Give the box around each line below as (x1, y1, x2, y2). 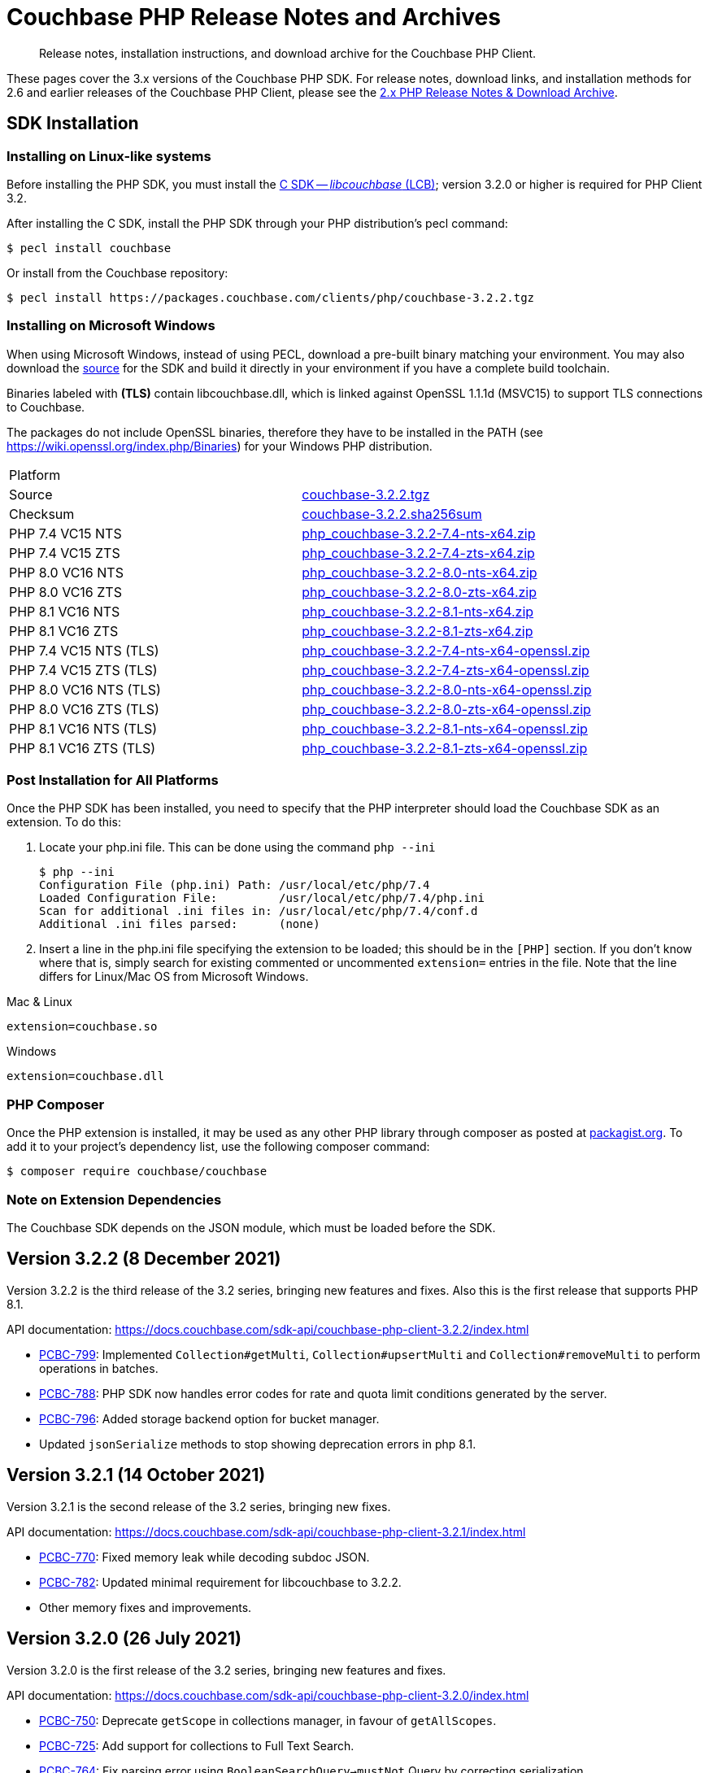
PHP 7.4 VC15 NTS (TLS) (9, 642, 159, 659)
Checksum (9, 505, 75, 522)
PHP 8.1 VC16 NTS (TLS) (9, 720, 158, 737)
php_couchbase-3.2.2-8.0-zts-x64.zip (302, 583, 537, 600)
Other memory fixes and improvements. (39, 1600, 252, 1614)
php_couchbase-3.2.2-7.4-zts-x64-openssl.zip (302, 661, 589, 678)
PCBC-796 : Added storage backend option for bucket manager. (39, 1411, 380, 1426)
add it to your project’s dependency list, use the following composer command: (7, 1139, 430, 1154)
